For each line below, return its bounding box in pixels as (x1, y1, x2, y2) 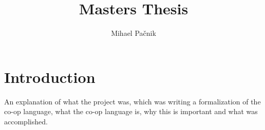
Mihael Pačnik (111, 28, 156, 38)
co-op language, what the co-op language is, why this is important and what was (4, 106, 258, 117)
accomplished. (4, 116, 48, 126)
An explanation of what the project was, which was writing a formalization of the (4, 96, 261, 106)
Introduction (4, 66, 96, 87)
